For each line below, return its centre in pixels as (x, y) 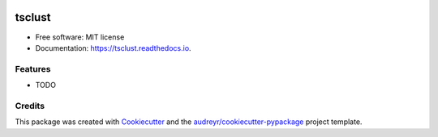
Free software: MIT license (80, 37)
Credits (30, 106)
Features (33, 68)
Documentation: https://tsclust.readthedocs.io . (113, 48)
